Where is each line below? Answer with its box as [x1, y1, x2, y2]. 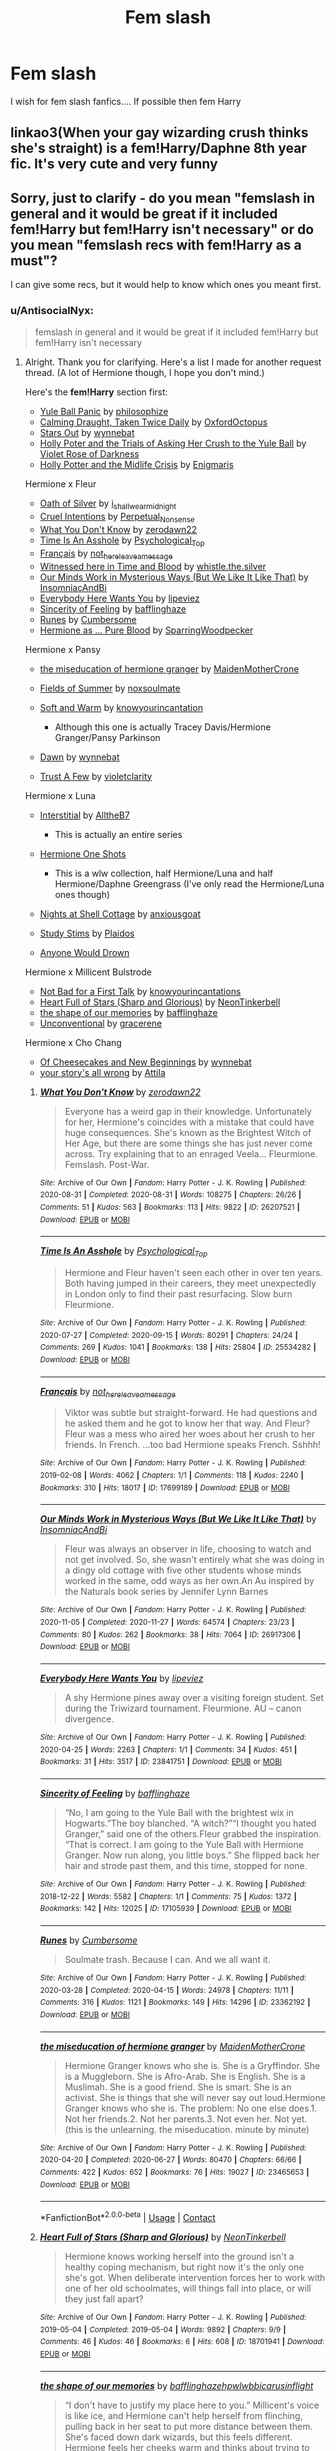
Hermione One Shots [39, 847, 127, 860]
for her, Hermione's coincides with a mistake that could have [64, 1116, 315, 1128]
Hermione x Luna [24, 789, 97, 801]
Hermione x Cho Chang [24, 1036, 122, 1048]
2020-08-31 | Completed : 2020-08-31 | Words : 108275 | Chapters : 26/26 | [39, 1190, 302, 1200]
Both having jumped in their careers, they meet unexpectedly [64, 1277, 317, 1290]
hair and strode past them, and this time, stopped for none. [64, 1860, 308, 1872]
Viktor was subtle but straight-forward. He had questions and [64, 1407, 318, 1419]
